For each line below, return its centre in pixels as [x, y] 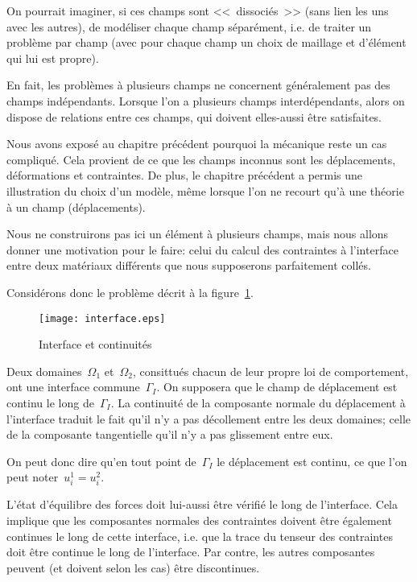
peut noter [33, 477]
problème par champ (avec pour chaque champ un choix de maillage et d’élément [206, 42]
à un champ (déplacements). [76, 206]
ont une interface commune [73, 387]
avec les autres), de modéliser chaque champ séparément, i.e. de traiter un [189, 26]
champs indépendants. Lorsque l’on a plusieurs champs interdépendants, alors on [206, 100]
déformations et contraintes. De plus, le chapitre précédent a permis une [185, 175]
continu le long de [50, 402]
